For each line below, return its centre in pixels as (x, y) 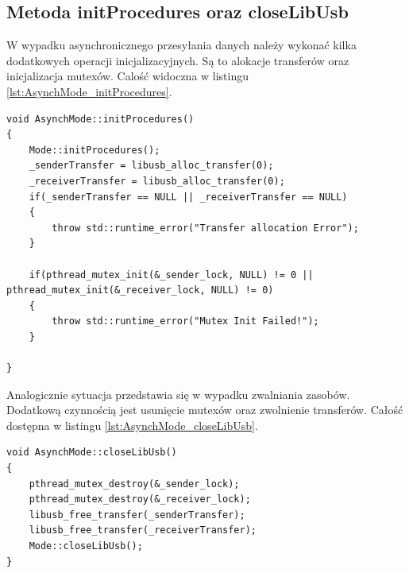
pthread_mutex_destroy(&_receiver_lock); (140, 499)
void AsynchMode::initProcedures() (100, 119)
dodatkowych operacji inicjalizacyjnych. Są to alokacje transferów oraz (178, 60)
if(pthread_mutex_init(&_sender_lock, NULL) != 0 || (171, 275)
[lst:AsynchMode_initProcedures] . (89, 91)
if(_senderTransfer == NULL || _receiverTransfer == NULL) (188, 197)
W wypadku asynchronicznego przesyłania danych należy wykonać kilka (181, 45)
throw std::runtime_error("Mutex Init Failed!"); (185, 321)
